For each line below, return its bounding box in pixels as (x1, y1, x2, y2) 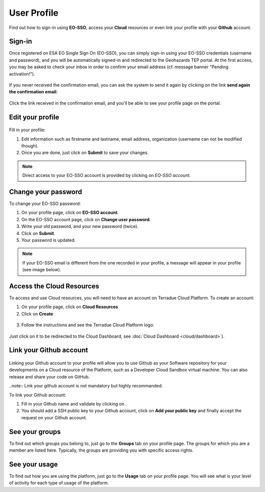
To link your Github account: (9, 392, 66, 398)
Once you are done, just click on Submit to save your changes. (21, 150, 149, 156)
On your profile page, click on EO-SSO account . (21, 209, 119, 216)
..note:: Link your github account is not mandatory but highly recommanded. (9, 383, 163, 389)
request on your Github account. (21, 414, 87, 420)
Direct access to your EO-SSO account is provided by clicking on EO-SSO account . (22, 173, 191, 178)
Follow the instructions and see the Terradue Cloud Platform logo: (21, 322, 155, 328)
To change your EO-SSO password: (9, 201, 81, 206)
